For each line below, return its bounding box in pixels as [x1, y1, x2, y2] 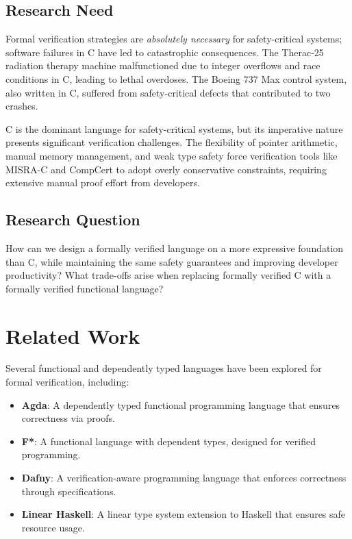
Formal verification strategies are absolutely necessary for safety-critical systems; [5, 32, 342, 46]
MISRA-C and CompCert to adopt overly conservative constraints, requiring [5, 162, 327, 176]
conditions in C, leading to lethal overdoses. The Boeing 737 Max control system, [5, 71, 347, 86]
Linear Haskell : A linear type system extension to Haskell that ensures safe [21, 507, 346, 521]
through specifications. [21, 484, 116, 498]
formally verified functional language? [5, 281, 164, 295]
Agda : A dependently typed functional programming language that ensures [21, 397, 340, 412]
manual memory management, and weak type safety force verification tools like [5, 148, 338, 162]
